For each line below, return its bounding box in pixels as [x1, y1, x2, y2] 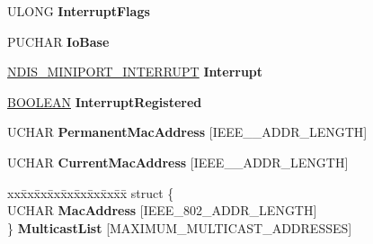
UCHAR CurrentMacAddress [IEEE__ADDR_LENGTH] [7, 152, 349, 171]
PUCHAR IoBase [7, 32, 110, 50]
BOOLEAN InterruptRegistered [7, 92, 202, 111]
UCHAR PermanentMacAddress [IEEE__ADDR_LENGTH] [7, 122, 368, 141]
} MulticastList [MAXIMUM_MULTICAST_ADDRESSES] [7, 218, 352, 237]
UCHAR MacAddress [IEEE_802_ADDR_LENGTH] [7, 201, 317, 220]
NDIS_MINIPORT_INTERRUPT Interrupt [7, 62, 263, 81]
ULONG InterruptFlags [7, 2, 150, 20]
